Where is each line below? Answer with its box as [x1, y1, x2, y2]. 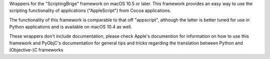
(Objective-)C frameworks [9, 47, 63, 53]
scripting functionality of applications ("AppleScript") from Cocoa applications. [9, 7, 171, 13]
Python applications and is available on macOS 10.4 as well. [9, 24, 132, 30]
